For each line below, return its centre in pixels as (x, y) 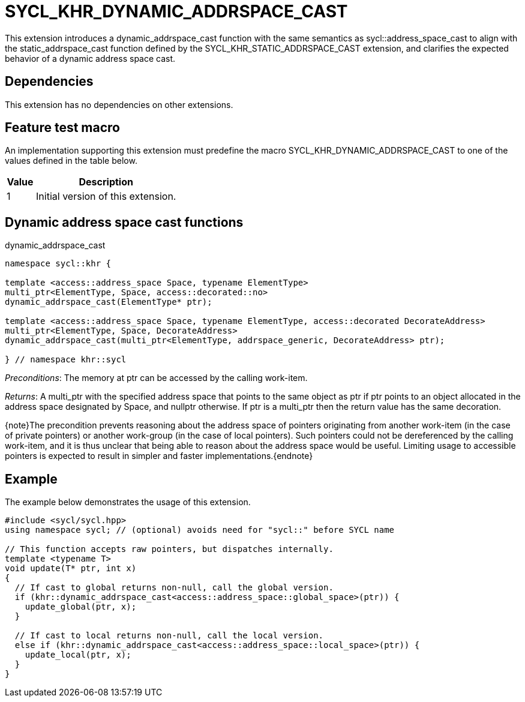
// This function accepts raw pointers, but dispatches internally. (169, 549)
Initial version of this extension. (106, 196)
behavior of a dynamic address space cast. (90, 58)
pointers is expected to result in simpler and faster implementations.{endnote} (159, 456)
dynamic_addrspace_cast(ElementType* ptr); (109, 302)
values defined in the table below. (71, 161)
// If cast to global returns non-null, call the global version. (174, 588)
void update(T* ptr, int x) (71, 568)
